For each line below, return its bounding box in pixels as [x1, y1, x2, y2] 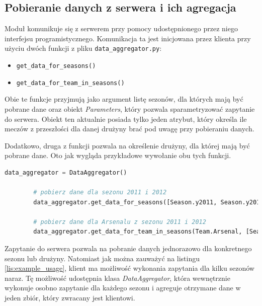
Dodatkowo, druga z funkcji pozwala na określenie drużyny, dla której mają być [5, 140, 250, 150]
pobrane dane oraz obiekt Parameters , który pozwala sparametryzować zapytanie [5, 103, 255, 114]
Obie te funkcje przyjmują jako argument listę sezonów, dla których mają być [5, 94, 243, 104]
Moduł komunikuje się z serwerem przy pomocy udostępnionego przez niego [5, 23, 238, 34]
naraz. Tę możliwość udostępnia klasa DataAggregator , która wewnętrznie [5, 272, 230, 283]
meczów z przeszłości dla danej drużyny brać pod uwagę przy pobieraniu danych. [5, 123, 254, 134]
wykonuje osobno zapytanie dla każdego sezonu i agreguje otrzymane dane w [5, 282, 241, 293]
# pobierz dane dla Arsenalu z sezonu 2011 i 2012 [33, 218, 206, 225]
